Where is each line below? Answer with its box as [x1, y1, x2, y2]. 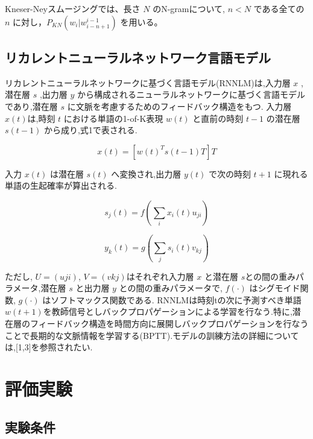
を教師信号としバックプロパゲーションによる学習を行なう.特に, [43, 305, 292, 318]
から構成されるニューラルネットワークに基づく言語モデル [77, 88, 306, 101]
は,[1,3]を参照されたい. [5, 341, 93, 353]
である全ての [253, 2, 305, 14]
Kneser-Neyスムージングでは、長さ [5, 2, 141, 14]
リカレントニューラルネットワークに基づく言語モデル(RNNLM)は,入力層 [5, 76, 291, 89]
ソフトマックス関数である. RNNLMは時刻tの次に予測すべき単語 [51, 293, 302, 306]
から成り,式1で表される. [43, 124, 138, 136]
